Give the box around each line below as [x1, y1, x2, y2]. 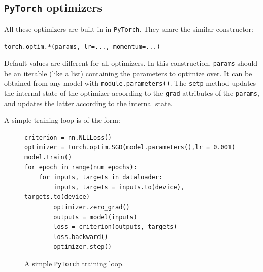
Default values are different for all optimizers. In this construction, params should [4, 58, 258, 69]
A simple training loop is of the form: [4, 115, 120, 125]
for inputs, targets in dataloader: [39, 174, 163, 181]
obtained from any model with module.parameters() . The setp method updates [4, 78, 256, 88]
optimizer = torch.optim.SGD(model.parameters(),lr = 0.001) [24, 144, 236, 151]
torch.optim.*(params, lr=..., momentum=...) [4, 43, 160, 51]
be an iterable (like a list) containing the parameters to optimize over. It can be [4, 67, 252, 78]
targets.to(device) [24, 193, 90, 201]
